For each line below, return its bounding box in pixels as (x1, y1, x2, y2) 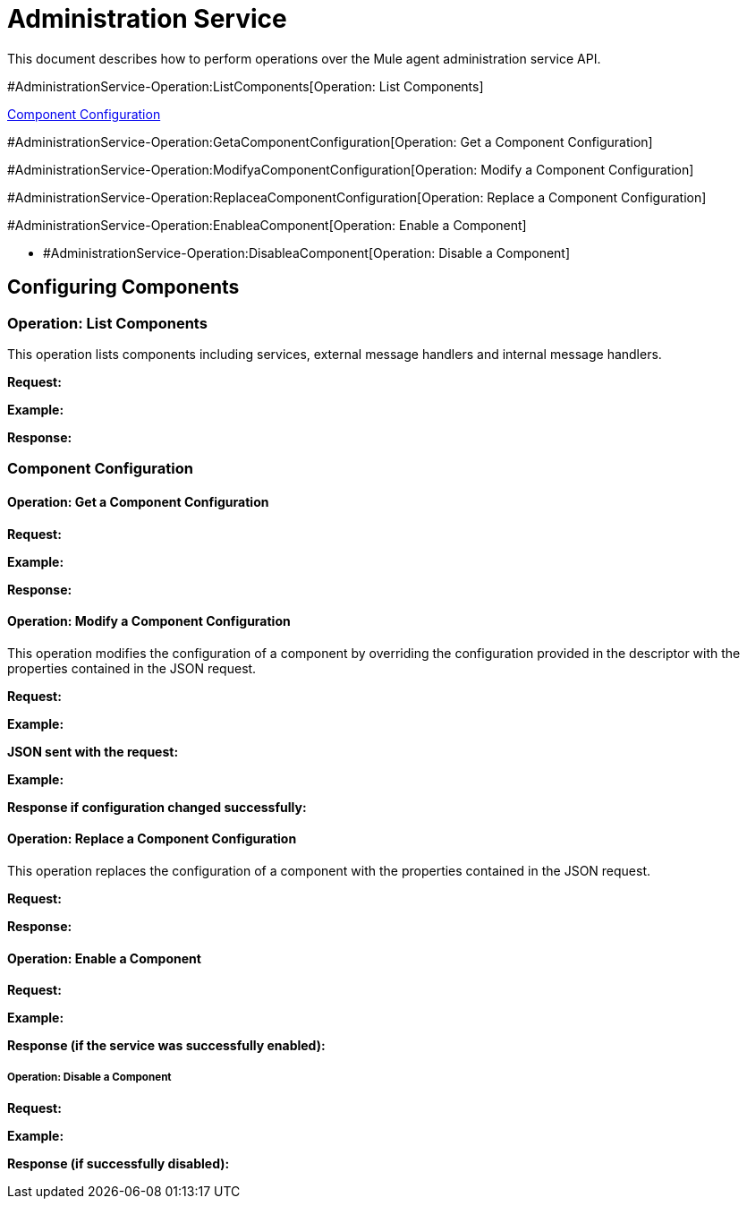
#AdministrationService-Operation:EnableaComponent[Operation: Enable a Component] (7, 217, 527, 233)
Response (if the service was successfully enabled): (7, 1038, 326, 1054)
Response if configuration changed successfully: (7, 799, 307, 815)
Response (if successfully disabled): (7, 1156, 230, 1171)
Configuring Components (7, 276, 240, 299)
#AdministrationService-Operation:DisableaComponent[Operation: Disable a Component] (43, 244, 571, 261)
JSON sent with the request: (7, 743, 179, 759)
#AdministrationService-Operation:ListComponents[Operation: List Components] (7, 78, 484, 94)
